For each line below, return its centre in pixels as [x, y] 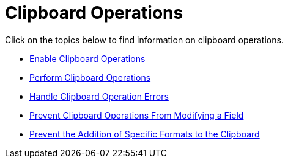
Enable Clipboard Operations [87, 58]
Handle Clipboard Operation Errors [99, 96]
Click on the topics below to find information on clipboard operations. [144, 40]
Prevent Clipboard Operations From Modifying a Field [137, 115]
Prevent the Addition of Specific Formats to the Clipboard [145, 134]
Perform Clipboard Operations [90, 77]
